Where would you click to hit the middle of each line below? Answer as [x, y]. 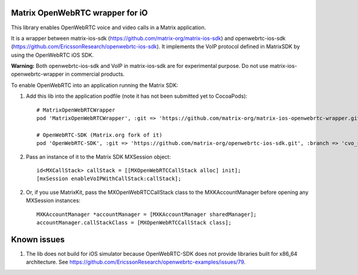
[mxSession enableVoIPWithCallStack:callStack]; [109, 179]
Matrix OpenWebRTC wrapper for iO [80, 13]
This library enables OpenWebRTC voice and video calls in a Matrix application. [109, 27]
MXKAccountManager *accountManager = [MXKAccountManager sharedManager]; [147, 214]
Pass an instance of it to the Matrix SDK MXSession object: [98, 157]
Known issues [38, 240]
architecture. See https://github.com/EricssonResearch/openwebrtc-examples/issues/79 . [136, 262]
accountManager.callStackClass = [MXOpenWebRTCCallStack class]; [134, 223]
